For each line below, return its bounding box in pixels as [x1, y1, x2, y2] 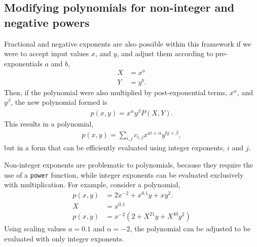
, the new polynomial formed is [11, 97, 107, 107]
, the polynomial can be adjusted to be [130, 223, 251, 234]
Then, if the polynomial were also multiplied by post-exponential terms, [4, 87, 228, 97]
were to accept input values [4, 48, 89, 59]
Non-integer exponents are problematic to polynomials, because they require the [4, 159, 253, 170]
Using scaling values [4, 223, 66, 234]
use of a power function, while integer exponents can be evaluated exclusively [4, 169, 244, 180]
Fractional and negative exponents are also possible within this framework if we [4, 38, 251, 49]
